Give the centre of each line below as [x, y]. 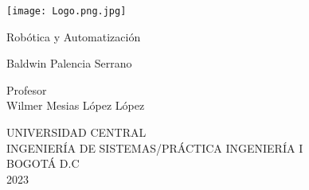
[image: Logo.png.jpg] [66, 11]
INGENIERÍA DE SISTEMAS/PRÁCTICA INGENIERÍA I [155, 147]
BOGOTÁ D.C [43, 163]
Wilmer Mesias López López [76, 105]
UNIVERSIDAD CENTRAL [76, 132]
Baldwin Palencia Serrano [69, 63]
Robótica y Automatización [74, 36]
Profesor [27, 89]
